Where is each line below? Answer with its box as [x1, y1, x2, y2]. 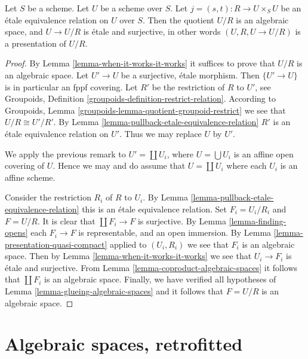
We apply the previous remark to [5, 147, 126, 160]
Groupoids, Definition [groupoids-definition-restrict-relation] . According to [5, 92, 276, 105]
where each [226, 159, 267, 172]
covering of [5, 159, 45, 172]
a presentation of [5, 36, 66, 49]
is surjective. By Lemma [137, 214, 226, 227]
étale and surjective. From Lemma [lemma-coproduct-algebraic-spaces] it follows [5, 261, 298, 273]
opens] [5, 226, 28, 239]
